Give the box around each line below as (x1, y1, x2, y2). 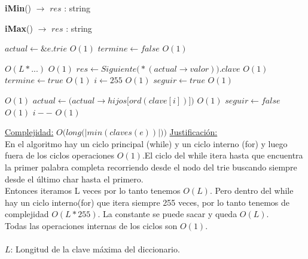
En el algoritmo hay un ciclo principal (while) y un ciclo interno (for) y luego (5, 137, 288, 150)
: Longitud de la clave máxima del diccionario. (10, 243, 180, 255)
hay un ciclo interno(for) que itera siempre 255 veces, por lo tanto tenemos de (5, 196, 289, 208)
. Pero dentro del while (209, 184, 294, 197)
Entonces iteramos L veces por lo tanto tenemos (5, 184, 181, 197)
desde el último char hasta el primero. (5, 172, 144, 185)
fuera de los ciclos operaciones (5, 149, 115, 162)
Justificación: (169, 126, 218, 138)
